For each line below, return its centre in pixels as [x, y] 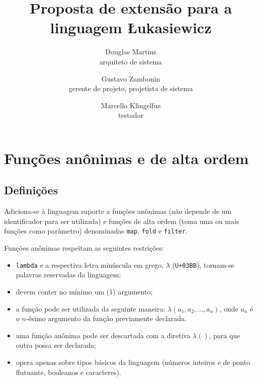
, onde [229, 308]
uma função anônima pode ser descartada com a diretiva [103, 335]
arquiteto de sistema [131, 61]
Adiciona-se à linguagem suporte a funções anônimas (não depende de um [118, 211]
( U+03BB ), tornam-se [203, 264]
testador [131, 115]
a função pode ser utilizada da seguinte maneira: [91, 308]
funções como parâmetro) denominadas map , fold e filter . [96, 231]
